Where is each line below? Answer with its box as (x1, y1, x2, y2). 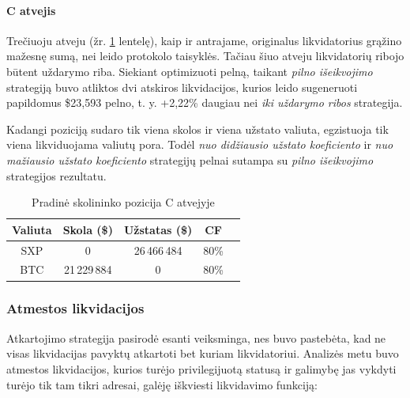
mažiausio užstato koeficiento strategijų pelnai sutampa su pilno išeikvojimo (6, 151, 374, 168)
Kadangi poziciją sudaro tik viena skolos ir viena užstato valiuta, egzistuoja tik (6, 120, 389, 137)
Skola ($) (62, 221, 113, 237)
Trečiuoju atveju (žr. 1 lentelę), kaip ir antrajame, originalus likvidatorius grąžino (6, 32, 402, 48)
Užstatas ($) (123, 221, 193, 237)
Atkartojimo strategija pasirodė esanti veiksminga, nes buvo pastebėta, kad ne (6, 329, 386, 346)
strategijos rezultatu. (6, 167, 107, 184)
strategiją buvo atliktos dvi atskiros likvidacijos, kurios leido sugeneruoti (6, 78, 358, 95)
